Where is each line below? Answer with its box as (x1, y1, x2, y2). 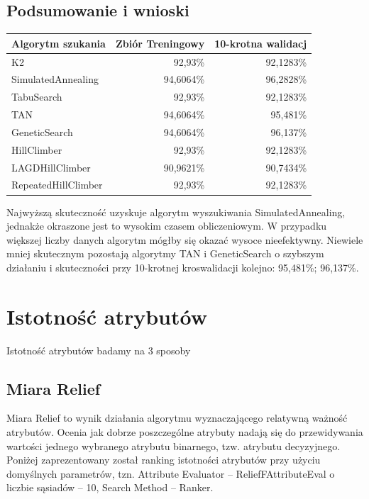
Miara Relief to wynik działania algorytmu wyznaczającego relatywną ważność (6, 410, 348, 425)
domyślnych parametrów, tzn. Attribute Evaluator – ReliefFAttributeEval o (6, 466, 335, 481)
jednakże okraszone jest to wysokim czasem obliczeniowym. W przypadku (6, 218, 327, 233)
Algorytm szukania (11, 35, 106, 50)
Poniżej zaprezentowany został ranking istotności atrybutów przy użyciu (6, 452, 321, 467)
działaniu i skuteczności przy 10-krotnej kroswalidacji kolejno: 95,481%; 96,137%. (6, 259, 359, 274)
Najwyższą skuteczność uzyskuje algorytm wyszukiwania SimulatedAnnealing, (6, 204, 346, 219)
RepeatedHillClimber (11, 177, 103, 192)
